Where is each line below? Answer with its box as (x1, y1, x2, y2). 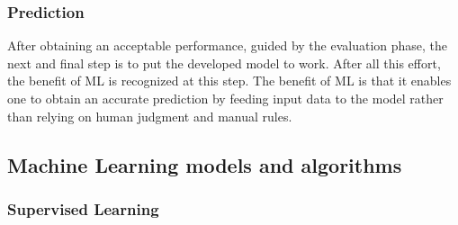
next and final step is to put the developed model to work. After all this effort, (7, 53, 441, 72)
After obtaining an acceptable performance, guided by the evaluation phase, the (7, 36, 448, 55)
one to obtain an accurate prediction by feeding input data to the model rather (7, 89, 444, 107)
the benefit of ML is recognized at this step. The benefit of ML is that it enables (7, 71, 452, 90)
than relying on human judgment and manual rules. (7, 106, 292, 125)
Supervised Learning (7, 197, 159, 220)
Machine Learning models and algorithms (7, 150, 402, 178)
